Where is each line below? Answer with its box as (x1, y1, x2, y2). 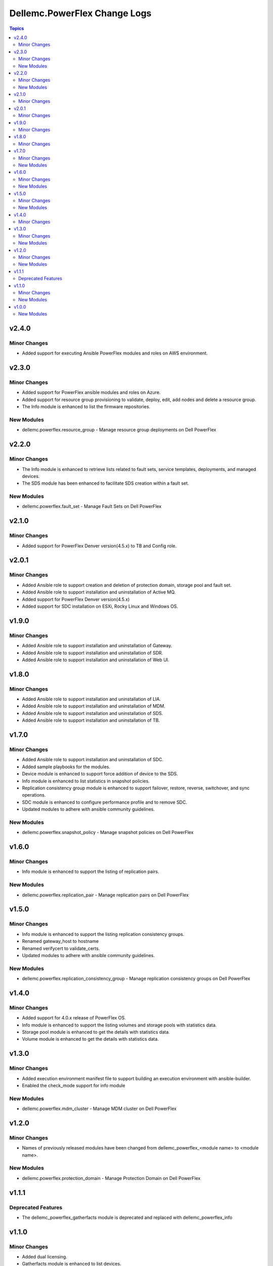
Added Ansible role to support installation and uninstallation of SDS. (22, 710, 163, 716)
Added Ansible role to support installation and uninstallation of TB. (22, 717, 160, 724)
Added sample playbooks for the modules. (22, 764, 111, 770)
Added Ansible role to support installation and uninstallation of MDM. (22, 703, 165, 709)
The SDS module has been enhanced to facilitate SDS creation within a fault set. (22, 480, 189, 486)
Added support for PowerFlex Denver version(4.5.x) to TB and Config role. (22, 542, 177, 549)
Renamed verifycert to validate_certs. (22, 945, 100, 952)
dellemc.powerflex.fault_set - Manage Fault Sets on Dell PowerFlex (22, 503, 162, 509)
